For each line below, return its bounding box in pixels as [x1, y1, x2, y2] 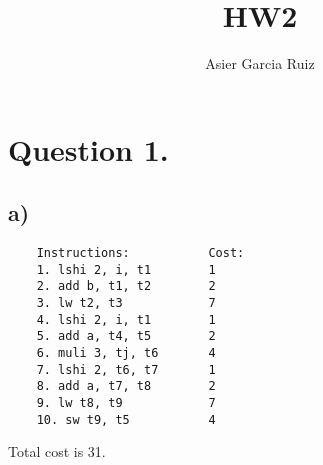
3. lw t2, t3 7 [36, 296, 216, 311]
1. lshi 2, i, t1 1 [36, 262, 216, 277]
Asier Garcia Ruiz [205, 53, 315, 74]
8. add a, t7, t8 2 [36, 379, 216, 394]
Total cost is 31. [8, 441, 106, 462]
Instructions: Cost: [36, 246, 245, 261]
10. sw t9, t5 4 [36, 412, 216, 427]
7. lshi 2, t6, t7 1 [36, 362, 216, 377]
